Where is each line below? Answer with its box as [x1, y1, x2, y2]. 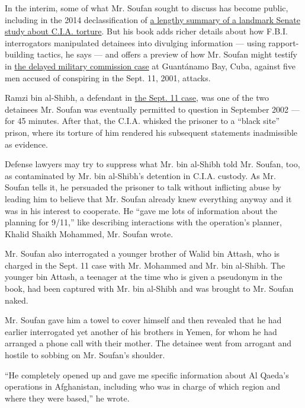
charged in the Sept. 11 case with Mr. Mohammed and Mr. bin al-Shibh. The [5, 259, 285, 271]
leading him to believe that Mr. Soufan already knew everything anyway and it [5, 192, 292, 205]
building [5, 48, 34, 60]
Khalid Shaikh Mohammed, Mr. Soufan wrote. [5, 227, 174, 240]
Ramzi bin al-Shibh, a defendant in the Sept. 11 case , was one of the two [5, 91, 269, 104]
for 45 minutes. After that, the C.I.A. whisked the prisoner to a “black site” [5, 114, 280, 127]
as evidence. [5, 138, 48, 150]
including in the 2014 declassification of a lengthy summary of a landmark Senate [5, 13, 300, 26]
